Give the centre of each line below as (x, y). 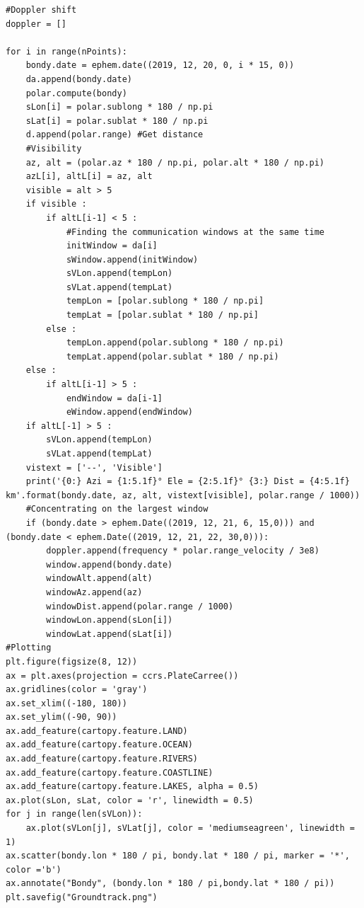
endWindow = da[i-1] (114, 398)
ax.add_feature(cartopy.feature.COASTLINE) (110, 772)
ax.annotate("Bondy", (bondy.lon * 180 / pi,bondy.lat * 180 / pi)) (170, 884)
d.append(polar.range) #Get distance (115, 135)
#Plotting (29, 648)
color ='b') (34, 869)
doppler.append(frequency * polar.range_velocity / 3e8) (183, 551)
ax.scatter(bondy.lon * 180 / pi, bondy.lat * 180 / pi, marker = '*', (178, 856)
